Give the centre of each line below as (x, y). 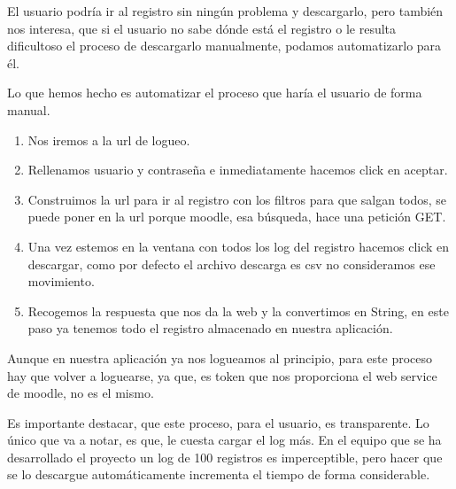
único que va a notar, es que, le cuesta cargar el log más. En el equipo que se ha (224, 440)
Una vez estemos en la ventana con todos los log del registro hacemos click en (239, 246)
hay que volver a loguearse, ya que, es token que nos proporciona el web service (222, 375)
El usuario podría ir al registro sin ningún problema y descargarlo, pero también (225, 11)
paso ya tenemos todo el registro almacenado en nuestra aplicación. (210, 328)
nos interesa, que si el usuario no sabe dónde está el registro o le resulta (202, 28)
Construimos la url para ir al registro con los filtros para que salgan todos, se (237, 199)
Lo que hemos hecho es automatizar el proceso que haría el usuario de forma (215, 93)
